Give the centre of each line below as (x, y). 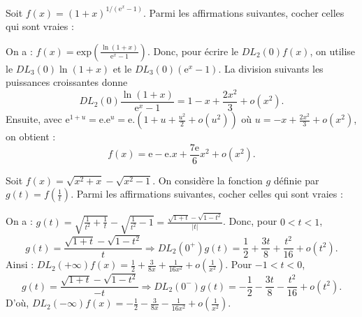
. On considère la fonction (208, 180)
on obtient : (31, 137)
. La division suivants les (271, 68)
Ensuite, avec (34, 119)
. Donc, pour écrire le (193, 51)
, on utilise (333, 51)
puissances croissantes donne (67, 82)
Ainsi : (20, 264)
